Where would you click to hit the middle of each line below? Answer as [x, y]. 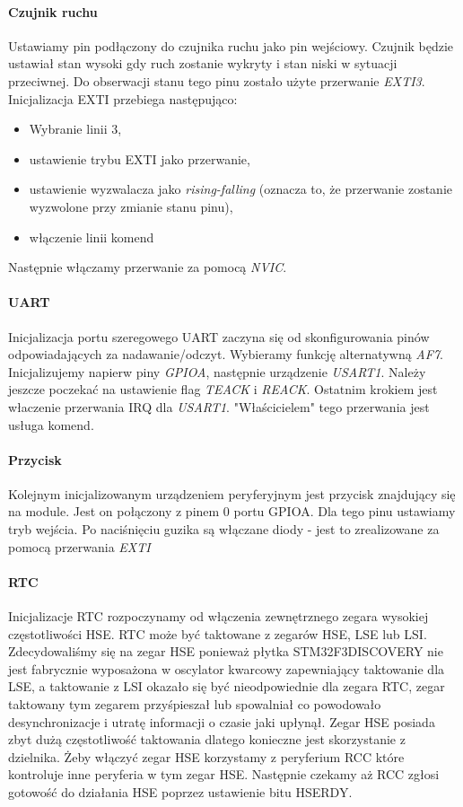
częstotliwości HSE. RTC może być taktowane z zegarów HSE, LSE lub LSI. [218, 633]
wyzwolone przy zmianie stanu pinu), [131, 206]
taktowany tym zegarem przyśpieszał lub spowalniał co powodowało [195, 704]
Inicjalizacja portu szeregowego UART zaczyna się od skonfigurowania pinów [219, 336]
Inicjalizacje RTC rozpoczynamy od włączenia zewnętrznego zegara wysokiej [218, 616]
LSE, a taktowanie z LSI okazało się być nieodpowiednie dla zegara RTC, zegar [227, 686]
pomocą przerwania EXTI [79, 546]
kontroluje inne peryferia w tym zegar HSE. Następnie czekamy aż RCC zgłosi [224, 774]
